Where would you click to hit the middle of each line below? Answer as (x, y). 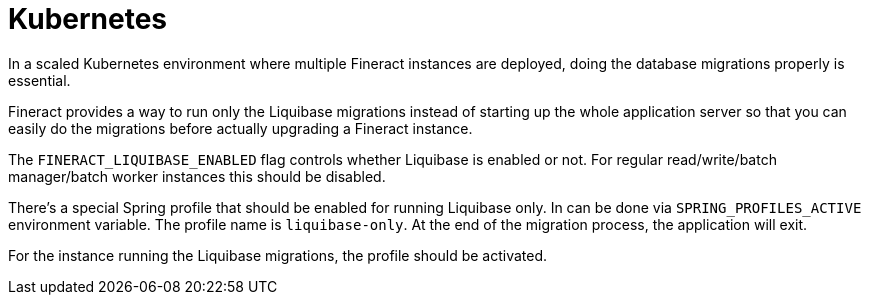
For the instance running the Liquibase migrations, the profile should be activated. (278, 255)
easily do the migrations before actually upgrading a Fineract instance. (240, 128)
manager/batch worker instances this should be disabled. (197, 176)
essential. (39, 80)
